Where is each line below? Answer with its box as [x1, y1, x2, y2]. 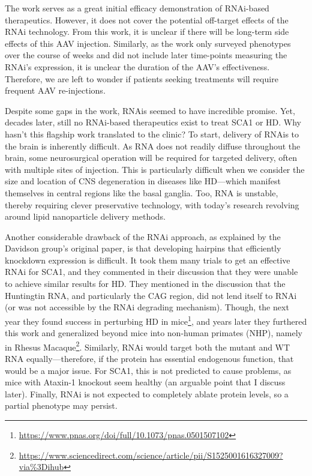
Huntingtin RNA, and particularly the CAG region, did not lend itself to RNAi [5, 289, 297, 301]
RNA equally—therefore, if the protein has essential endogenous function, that [5, 352, 294, 364]
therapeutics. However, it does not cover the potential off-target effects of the [5, 13, 289, 26]
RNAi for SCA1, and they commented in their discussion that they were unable [5, 265, 298, 278]
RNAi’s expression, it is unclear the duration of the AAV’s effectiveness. [5, 60, 270, 73]
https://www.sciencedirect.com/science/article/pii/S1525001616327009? [19, 448, 283, 461]
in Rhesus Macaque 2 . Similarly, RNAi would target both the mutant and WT [5, 339, 290, 353]
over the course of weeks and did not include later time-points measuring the [5, 49, 287, 61]
